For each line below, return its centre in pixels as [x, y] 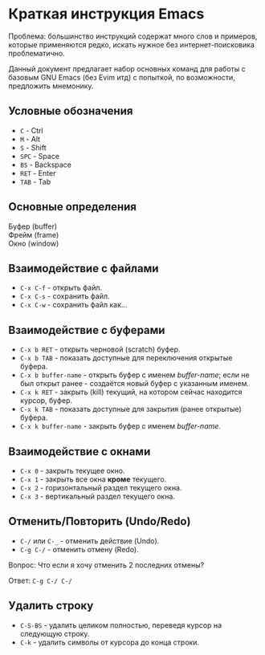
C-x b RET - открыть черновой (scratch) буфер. [100, 349]
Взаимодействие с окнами [79, 452]
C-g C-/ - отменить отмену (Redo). [79, 549]
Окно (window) [34, 243]
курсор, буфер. [46, 401]
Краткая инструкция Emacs [106, 14]
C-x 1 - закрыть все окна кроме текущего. [93, 479]
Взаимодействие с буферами [87, 330]
